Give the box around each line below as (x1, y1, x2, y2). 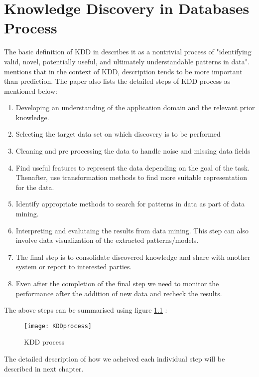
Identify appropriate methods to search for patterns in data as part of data (15, 198, 245, 209)
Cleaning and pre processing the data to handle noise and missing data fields (15, 146, 251, 156)
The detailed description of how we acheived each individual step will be (4, 354, 225, 364)
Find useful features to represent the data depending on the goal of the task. (15, 162, 250, 173)
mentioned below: (4, 85, 57, 96)
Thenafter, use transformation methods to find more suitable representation (15, 172, 247, 183)
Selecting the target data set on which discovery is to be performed (15, 129, 221, 139)
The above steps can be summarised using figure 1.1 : (4, 305, 167, 315)
